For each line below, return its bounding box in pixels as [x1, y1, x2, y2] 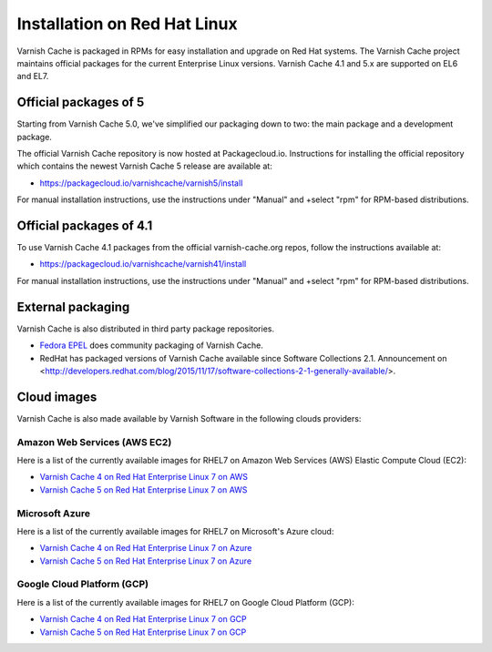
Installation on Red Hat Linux [16, 14, 238, 34]
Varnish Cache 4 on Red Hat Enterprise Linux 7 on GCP [39, 614, 248, 625]
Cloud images [16, 389, 97, 404]
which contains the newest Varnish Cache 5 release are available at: [16, 160, 272, 172]
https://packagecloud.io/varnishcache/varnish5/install [39, 178, 243, 188]
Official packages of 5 [16, 95, 145, 110]
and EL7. [16, 71, 49, 82]
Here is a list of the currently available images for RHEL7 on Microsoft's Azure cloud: [16, 525, 334, 536]
